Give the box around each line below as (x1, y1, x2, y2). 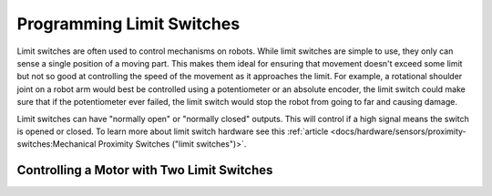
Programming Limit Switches (16, 14, 241, 34)
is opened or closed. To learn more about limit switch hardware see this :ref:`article (16, 126, 329, 137)
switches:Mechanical (16, 139, 97, 150)
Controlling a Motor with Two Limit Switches (16, 162, 273, 178)
